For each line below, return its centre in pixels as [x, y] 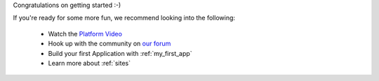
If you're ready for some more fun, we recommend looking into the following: [124, 18]
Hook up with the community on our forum [109, 44]
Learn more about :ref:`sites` [89, 63]
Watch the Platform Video [85, 34]
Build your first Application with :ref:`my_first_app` [120, 53]
